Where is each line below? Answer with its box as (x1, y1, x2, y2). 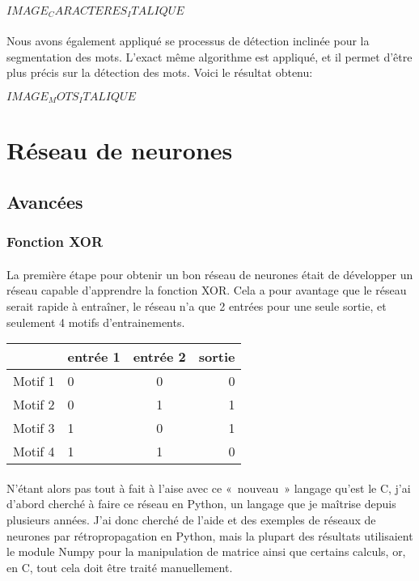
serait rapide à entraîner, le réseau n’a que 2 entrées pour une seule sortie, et (6, 298, 387, 315)
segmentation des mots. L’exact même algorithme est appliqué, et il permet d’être (6, 48, 413, 65)
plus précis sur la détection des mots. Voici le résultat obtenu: (6, 64, 313, 81)
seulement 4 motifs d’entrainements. (6, 313, 185, 330)
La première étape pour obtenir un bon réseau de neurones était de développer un (6, 265, 413, 282)
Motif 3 (13, 418, 55, 438)
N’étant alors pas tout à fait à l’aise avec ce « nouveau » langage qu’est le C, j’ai (6, 479, 411, 496)
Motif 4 (13, 442, 55, 461)
